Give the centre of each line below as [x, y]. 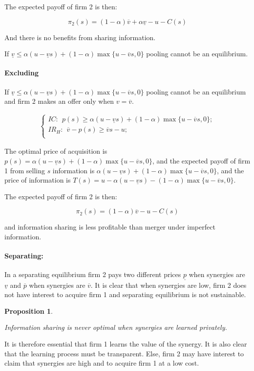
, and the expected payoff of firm [201, 160]
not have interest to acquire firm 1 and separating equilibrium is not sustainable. [125, 294]
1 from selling [25, 170]
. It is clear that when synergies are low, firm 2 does [169, 285]
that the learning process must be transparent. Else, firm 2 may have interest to [124, 353]
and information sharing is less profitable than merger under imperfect [110, 227]
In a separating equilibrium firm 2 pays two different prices [93, 274]
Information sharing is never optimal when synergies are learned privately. [116, 327]
